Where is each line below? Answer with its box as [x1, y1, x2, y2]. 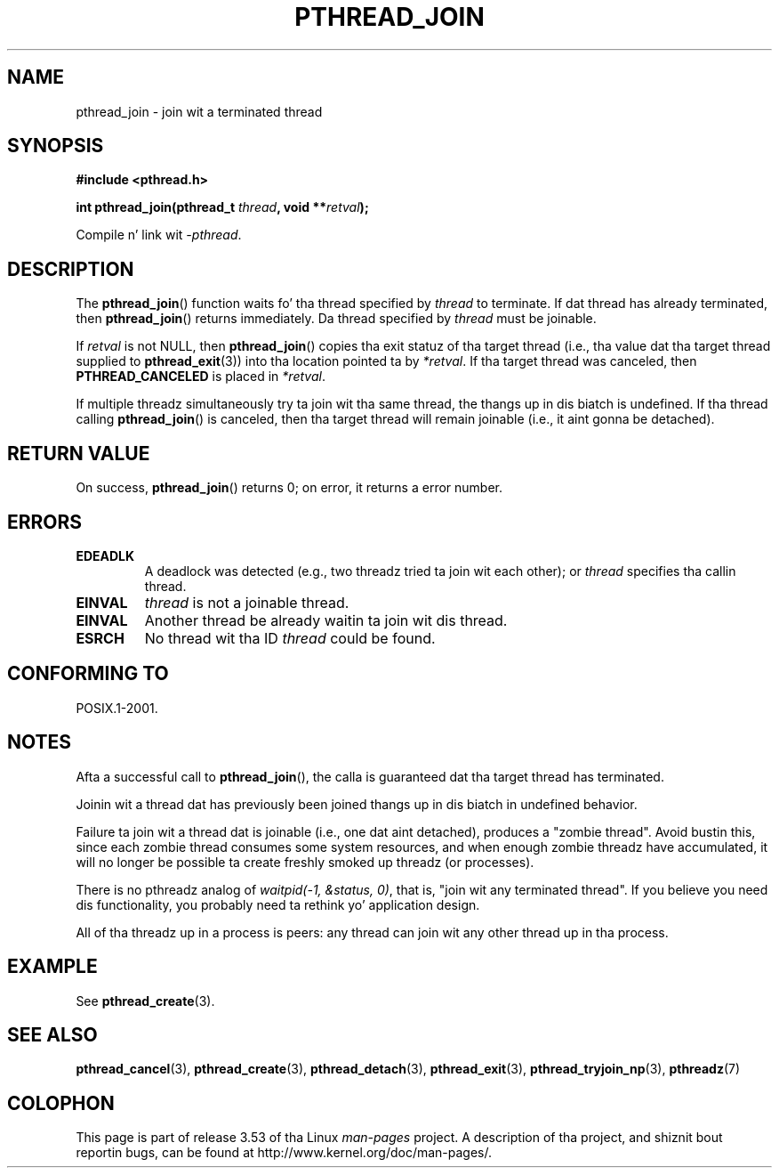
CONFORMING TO [7, 662, 169, 685]
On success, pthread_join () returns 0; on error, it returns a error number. [76, 480, 503, 496]
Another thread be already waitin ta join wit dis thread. [144, 611, 508, 629]
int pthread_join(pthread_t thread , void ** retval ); [76, 199, 369, 215]
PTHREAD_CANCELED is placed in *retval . [76, 369, 325, 385]
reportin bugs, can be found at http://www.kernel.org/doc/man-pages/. [76, 1145, 493, 1161]
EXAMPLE [7, 955, 98, 978]
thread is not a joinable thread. [144, 593, 349, 612]
